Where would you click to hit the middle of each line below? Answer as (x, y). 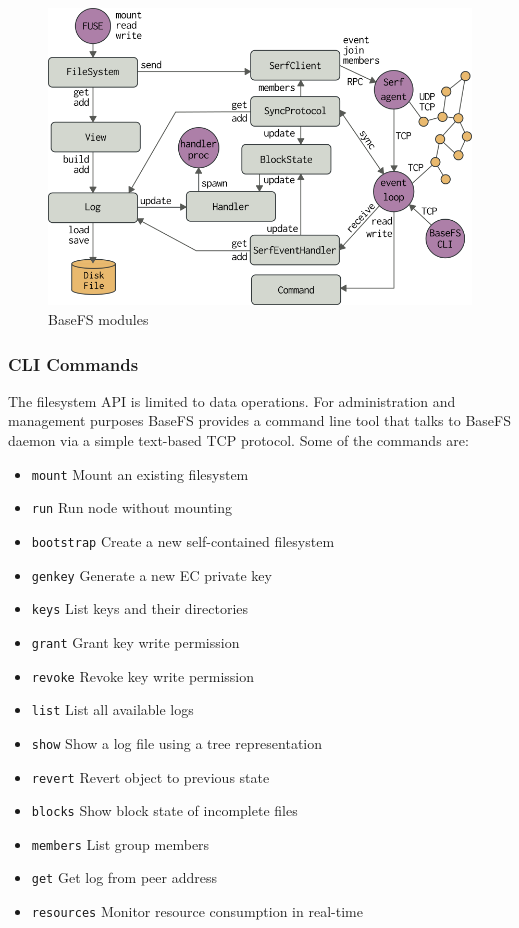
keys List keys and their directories (140, 608)
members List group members (120, 843)
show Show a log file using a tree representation (177, 742)
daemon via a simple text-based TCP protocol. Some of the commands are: (238, 440)
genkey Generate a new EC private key (151, 574)
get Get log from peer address (124, 877)
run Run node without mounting (132, 507)
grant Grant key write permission (135, 641)
